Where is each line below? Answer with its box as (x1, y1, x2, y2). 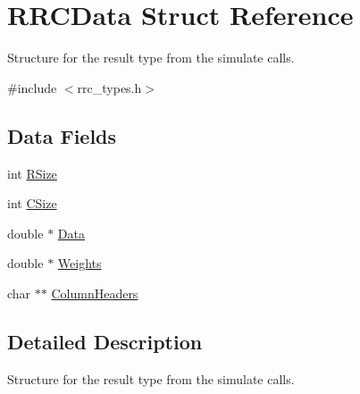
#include (7, 78, 57, 96)
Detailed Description (7, 327, 203, 355)
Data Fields (7, 122, 117, 149)
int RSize (7, 163, 57, 182)
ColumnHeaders (51, 283, 138, 302)
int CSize (7, 194, 57, 213)
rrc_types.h (77, 78, 142, 96)
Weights (57, 254, 102, 272)
